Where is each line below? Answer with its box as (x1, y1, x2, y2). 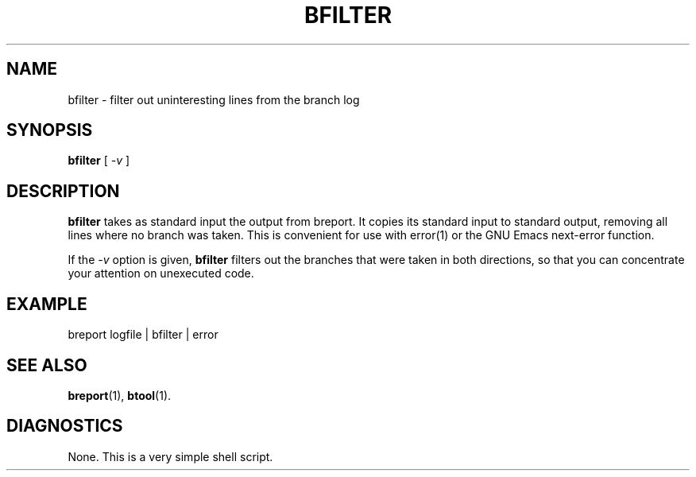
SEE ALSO (6, 355, 87, 375)
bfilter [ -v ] (68, 153, 130, 168)
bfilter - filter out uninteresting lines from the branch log (68, 92, 360, 107)
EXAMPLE (6, 293, 87, 314)
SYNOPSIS (6, 120, 93, 141)
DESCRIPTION (6, 180, 120, 201)
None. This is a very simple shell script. (68, 449, 273, 463)
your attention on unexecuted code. (68, 266, 254, 281)
